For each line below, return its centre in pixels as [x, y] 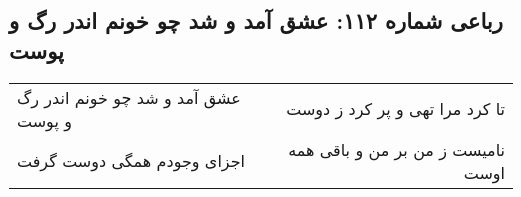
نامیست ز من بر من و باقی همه [396, 149]
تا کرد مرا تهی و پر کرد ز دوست [395, 109]
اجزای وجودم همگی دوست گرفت [131, 161]
